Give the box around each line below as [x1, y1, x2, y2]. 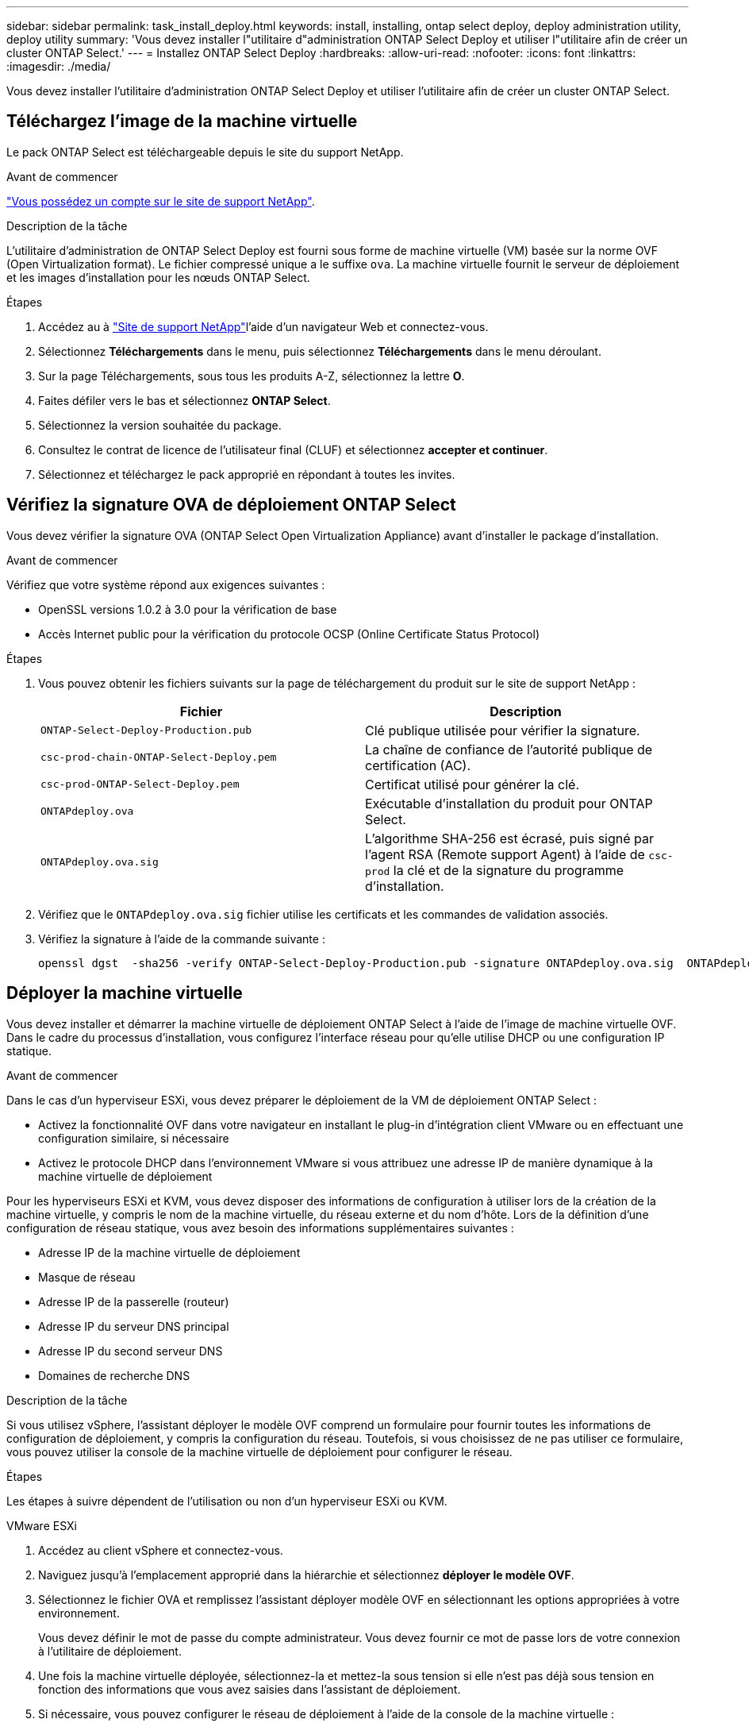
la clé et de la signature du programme [393, 862, 624, 878]
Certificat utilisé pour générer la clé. [365, 776, 580, 792]
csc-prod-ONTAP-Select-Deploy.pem [40, 778, 240, 791]
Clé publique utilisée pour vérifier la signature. [365, 722, 640, 738]
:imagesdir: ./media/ [6, 60, 111, 73]
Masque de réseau [38, 1270, 136, 1284]
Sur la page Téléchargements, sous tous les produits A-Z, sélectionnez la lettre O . [38, 368, 465, 383]
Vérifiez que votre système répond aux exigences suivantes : [6, 577, 325, 592]
